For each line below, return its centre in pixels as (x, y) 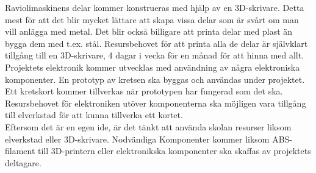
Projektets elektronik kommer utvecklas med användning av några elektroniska (153, 67)
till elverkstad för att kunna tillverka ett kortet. (94, 115)
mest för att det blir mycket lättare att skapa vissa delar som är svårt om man (152, 19)
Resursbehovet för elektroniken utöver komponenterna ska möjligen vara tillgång (156, 103)
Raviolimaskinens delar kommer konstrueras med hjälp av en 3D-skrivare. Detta (155, 7)
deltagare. (23, 162)
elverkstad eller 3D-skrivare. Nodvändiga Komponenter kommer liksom (137, 139)
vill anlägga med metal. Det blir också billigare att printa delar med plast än (149, 31)
